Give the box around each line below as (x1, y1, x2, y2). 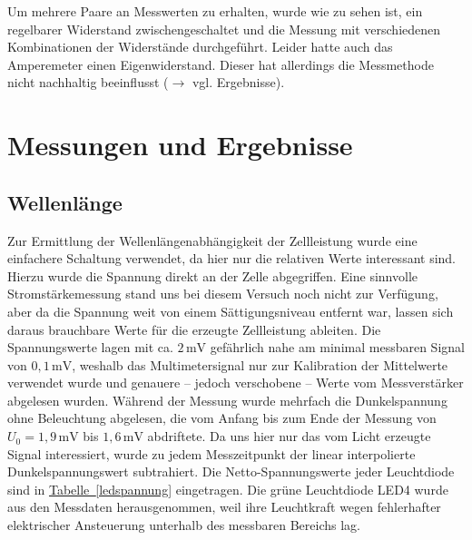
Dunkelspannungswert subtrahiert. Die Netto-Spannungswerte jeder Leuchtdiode (7, 462, 455, 481)
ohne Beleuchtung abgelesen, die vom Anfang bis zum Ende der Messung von (7, 408, 437, 427)
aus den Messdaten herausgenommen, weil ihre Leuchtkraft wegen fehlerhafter (7, 497, 441, 516)
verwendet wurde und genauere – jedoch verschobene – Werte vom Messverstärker (7, 373, 464, 392)
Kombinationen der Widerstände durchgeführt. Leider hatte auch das (7, 37, 393, 56)
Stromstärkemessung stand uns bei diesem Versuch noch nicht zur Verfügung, (7, 284, 438, 303)
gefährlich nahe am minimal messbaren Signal (210, 338, 465, 357)
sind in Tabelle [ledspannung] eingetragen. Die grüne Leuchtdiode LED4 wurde (7, 479, 448, 498)
